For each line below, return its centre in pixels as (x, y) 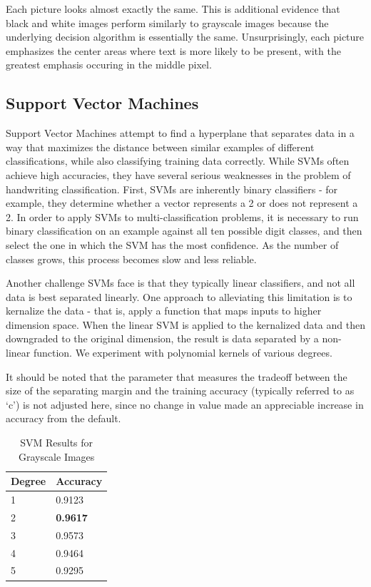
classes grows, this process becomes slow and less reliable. (131, 259)
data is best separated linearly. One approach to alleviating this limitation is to (179, 296)
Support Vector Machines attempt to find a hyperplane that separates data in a (180, 133)
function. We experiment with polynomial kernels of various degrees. (183, 353)
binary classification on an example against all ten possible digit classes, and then (184, 231)
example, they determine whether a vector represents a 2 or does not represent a (182, 203)
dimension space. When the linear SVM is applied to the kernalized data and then (185, 324)
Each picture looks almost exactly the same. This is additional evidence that (173, 9)
